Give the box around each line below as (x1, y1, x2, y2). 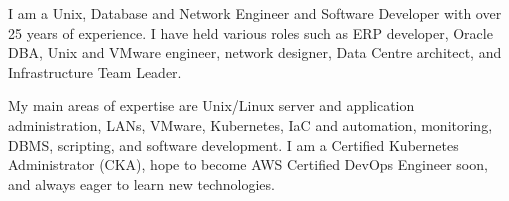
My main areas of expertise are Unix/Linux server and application (8, 95, 415, 116)
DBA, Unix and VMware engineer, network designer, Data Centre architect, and (8, 42, 502, 63)
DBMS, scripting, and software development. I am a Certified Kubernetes (8, 134, 459, 155)
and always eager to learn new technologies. (8, 173, 275, 194)
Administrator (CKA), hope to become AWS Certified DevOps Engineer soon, (8, 154, 488, 175)
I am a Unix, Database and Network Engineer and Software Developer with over (8, 3, 502, 23)
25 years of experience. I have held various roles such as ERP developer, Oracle (8, 22, 493, 43)
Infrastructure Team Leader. (8, 61, 182, 82)
